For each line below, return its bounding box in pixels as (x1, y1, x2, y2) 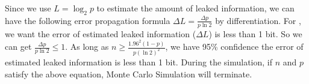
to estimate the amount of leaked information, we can (96, 2, 295, 14)
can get (5, 40, 32, 53)
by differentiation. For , (215, 14, 301, 26)
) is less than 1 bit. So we (208, 27, 302, 40)
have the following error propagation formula (5, 14, 170, 26)
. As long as (65, 40, 109, 53)
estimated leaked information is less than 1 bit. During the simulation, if (5, 56, 273, 68)
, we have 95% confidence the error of (165, 40, 304, 53)
